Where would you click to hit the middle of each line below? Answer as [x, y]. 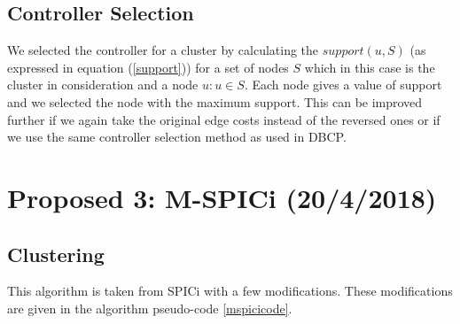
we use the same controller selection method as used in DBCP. [177, 137]
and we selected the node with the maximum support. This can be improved [215, 101]
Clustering [56, 254]
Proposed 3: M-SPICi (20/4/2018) [222, 197]
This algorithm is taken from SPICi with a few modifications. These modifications [230, 291]
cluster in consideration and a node [103, 85]
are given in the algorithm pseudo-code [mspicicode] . [150, 308]
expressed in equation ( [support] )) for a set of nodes [148, 67]
